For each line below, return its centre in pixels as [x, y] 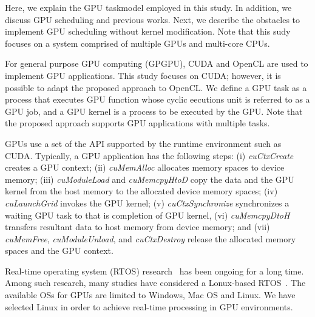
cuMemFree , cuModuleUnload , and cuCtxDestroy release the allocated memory [151, 238]
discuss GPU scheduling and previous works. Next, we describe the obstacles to [153, 19]
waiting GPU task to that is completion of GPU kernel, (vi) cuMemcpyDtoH [147, 215]
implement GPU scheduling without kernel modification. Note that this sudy [148, 31]
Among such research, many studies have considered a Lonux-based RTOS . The [155, 283]
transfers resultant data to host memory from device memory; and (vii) [137, 227]
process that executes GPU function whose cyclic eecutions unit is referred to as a [157, 99]
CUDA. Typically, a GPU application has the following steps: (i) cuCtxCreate [149, 155]
